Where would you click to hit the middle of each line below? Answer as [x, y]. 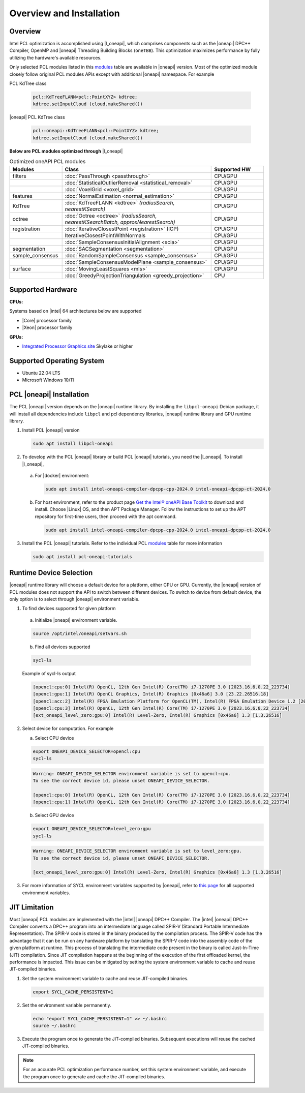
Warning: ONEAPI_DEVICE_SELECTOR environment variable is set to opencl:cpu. [132, 773]
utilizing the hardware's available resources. [55, 57]
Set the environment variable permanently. [67, 1005]
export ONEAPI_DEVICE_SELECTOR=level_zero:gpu [92, 829]
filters [19, 176]
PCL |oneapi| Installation [49, 395]
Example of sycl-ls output [49, 673]
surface [22, 268]
